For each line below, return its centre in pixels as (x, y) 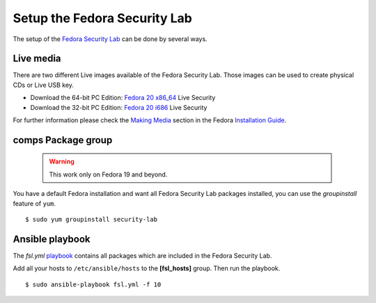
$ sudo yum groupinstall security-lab (92, 219)
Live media (37, 59)
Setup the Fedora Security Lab (103, 18)
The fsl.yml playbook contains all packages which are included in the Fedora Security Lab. (142, 255)
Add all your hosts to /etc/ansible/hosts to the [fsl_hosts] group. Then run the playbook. (147, 268)
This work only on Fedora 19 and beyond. (108, 174)
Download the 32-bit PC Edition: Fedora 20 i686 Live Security (119, 107)
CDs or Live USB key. (44, 85)
